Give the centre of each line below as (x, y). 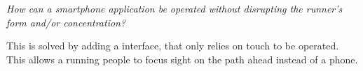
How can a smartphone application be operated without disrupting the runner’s (174, 8)
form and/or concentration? (66, 22)
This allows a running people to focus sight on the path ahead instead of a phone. (182, 59)
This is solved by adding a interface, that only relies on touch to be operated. (173, 46)
